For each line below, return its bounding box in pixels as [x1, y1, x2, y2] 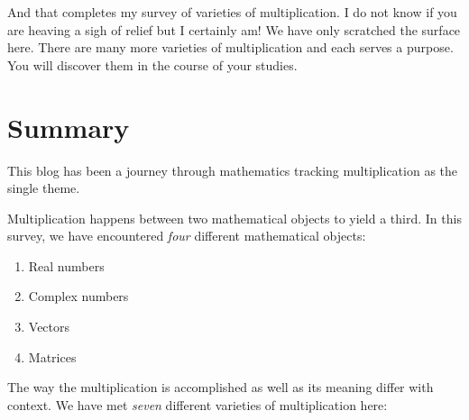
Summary [7, 108, 130, 145]
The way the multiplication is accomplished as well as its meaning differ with [7, 378, 434, 397]
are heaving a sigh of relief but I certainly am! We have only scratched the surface [7, 20, 461, 39]
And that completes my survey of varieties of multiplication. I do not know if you [7, 3, 457, 21]
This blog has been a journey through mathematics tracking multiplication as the [7, 160, 457, 179]
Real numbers [28, 256, 105, 275]
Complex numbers [28, 287, 129, 306]
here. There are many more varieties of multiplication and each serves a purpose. [7, 38, 454, 57]
